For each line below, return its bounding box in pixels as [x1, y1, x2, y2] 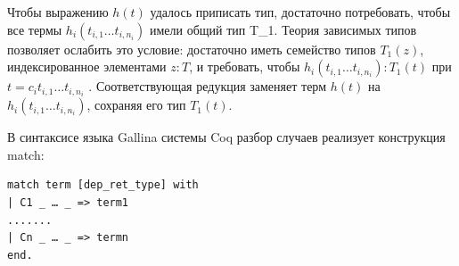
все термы [7, 20, 62, 38]
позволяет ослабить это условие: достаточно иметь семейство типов [7, 39, 376, 58]
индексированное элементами [7, 57, 167, 76]
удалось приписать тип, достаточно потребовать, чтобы [150, 3, 451, 21]
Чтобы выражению [7, 3, 109, 21]
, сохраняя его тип [86, 96, 186, 114]
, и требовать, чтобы [189, 57, 300, 76]
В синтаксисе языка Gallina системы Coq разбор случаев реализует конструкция [7, 128, 446, 146]
